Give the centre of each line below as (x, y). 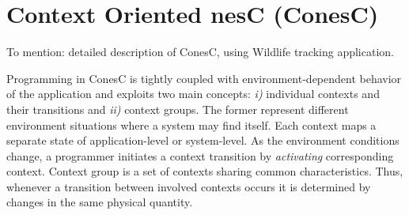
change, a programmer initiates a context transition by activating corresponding (200, 155)
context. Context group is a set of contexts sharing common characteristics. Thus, (205, 171)
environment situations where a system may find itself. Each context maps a (191, 124)
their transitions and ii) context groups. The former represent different (178, 109)
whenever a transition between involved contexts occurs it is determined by (189, 186)
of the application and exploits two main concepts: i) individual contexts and (193, 94)
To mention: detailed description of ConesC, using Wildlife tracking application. (200, 52)
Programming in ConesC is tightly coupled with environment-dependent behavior (204, 78)
